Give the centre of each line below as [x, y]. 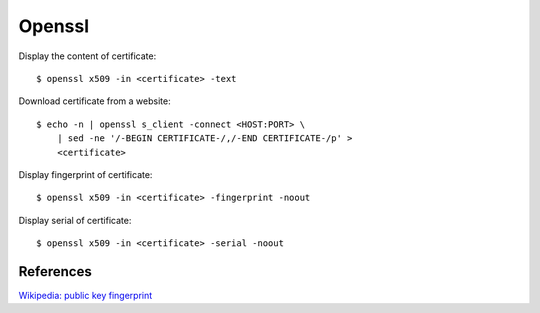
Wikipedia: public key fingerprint [85, 295]
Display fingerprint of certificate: [85, 174]
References [55, 271]
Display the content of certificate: [87, 56]
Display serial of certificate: [75, 220]
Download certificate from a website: [94, 101]
